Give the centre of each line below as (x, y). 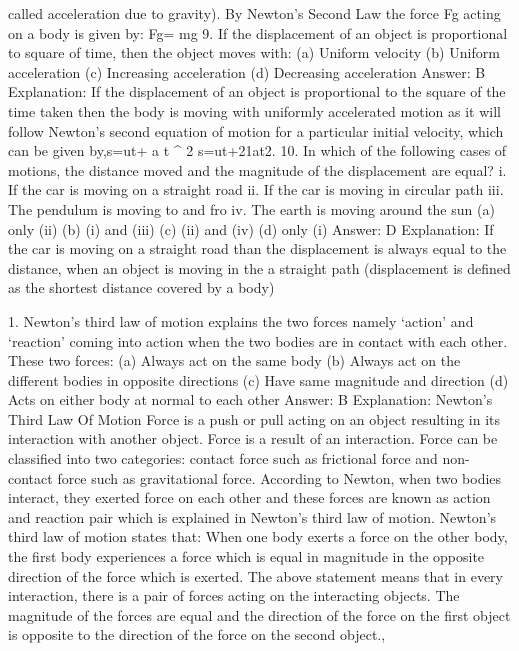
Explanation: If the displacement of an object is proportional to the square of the (257, 91)
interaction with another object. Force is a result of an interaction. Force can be (253, 438)
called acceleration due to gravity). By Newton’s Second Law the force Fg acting (254, 13)
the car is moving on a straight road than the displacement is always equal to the (257, 248)
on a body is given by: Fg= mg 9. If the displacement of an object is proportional (258, 32)
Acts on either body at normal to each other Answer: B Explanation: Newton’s (250, 399)
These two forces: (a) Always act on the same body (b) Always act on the (234, 360)
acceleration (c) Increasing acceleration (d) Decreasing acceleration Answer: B (247, 71)
